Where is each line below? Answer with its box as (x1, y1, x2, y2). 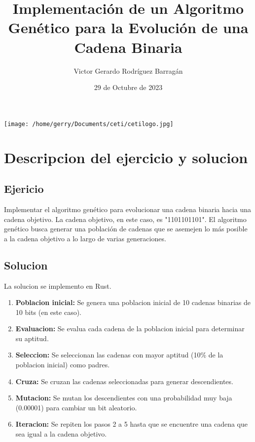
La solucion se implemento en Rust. (4, 280, 111, 291)
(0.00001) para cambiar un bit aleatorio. (15, 402, 137, 412)
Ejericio (4, 181, 44, 196)
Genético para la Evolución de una (8, 17, 249, 38)
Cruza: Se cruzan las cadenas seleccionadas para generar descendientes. (15, 376, 233, 386)
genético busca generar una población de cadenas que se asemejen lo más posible (4, 223, 248, 234)
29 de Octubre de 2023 (94, 82, 163, 92)
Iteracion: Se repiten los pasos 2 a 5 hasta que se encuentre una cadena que (15, 419, 248, 429)
